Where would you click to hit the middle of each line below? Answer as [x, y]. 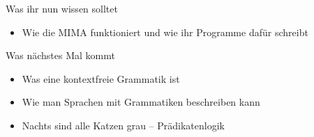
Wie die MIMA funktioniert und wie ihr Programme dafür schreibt [165, 32]
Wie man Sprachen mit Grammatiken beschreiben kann [141, 102]
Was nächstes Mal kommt [60, 55]
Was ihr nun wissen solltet [62, 8]
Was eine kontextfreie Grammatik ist [101, 78]
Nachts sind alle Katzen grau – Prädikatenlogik [123, 125]
